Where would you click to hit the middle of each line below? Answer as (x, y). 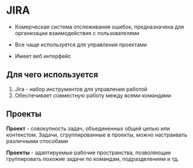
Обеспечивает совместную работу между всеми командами (93, 95)
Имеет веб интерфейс (43, 56)
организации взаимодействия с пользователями (77, 33)
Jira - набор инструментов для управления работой (81, 89)
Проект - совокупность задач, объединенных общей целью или (88, 128)
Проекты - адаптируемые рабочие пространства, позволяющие (89, 153)
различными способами (37, 141)
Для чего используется (52, 75)
